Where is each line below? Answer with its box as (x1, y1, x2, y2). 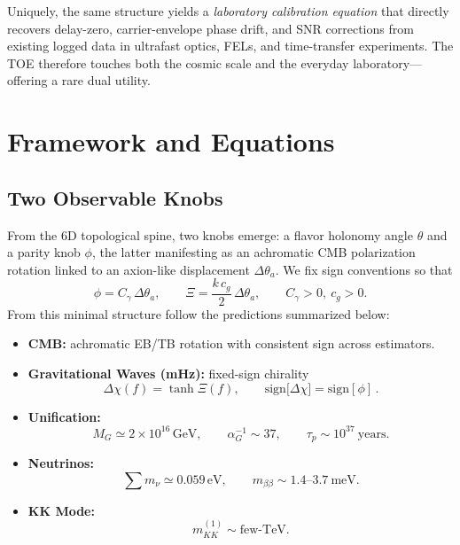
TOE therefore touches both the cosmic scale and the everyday (7, 53, 349, 72)
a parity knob (7, 243, 81, 261)
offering (7, 71, 48, 90)
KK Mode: (27, 501, 95, 519)
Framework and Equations (7, 123, 335, 160)
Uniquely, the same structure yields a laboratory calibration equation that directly (7, 2, 449, 19)
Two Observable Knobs (7, 183, 223, 211)
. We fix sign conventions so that (275, 260, 453, 278)
